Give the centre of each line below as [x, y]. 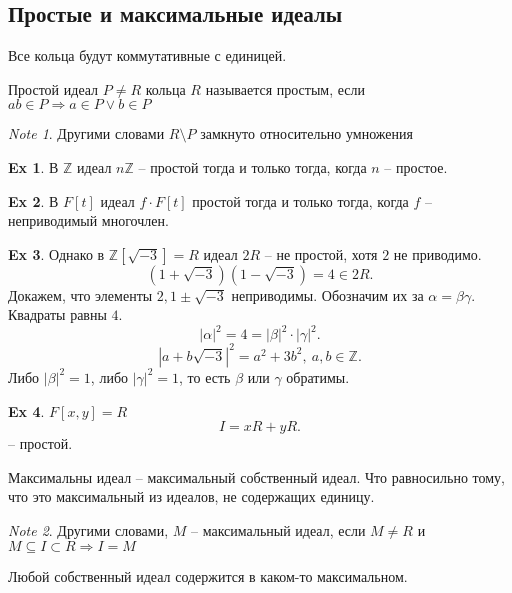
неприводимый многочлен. [88, 220]
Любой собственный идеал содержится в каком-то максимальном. [208, 575]
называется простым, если [285, 88]
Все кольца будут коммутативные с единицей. [147, 55]
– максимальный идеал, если [278, 529]
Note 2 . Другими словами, [88, 529]
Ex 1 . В [33, 166]
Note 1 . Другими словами [86, 133]
